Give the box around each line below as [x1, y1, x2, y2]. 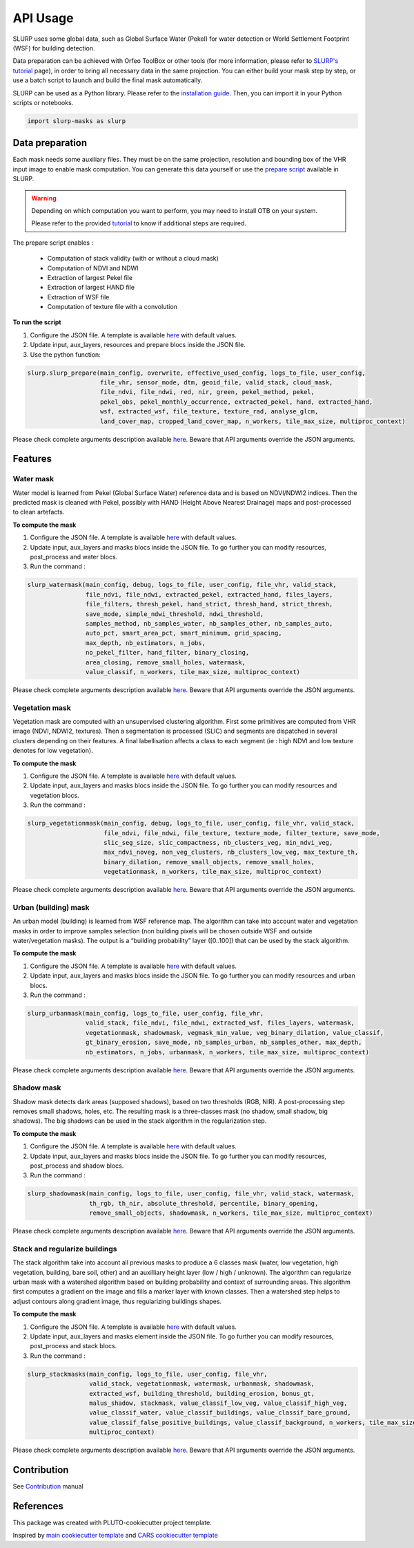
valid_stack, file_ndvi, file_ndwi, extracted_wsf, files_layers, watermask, [85, 1019, 355, 1027]
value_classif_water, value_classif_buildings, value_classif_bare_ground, [88, 1409, 351, 1417]
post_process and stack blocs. [30, 1342, 117, 1350]
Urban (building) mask [12, 902, 90, 912]
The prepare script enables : [12, 239, 93, 247]
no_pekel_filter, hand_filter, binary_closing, [85, 649, 250, 657]
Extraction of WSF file [47, 292, 110, 301]
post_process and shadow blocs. [30, 1162, 124, 1170]
